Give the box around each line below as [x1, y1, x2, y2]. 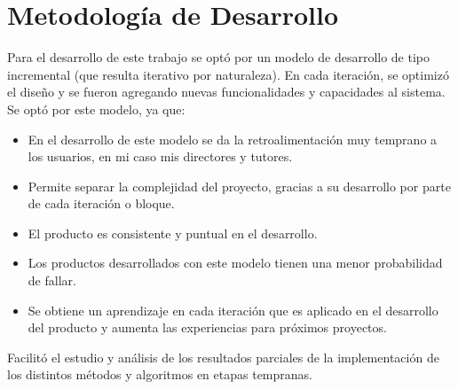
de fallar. [28, 271, 76, 290]
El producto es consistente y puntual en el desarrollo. [28, 223, 318, 242]
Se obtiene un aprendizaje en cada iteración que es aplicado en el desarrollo [28, 300, 438, 319]
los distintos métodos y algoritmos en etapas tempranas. [7, 365, 312, 384]
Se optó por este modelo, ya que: [7, 99, 186, 118]
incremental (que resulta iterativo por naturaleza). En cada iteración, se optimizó [7, 65, 449, 83]
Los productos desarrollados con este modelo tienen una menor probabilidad [28, 253, 443, 272]
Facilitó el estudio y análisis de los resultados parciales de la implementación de [7, 347, 439, 366]
